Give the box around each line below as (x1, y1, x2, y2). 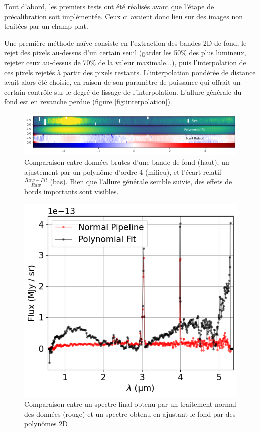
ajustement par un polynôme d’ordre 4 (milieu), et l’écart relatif (24, 166, 222, 177)
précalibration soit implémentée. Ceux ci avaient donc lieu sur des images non (4, 11, 243, 21)
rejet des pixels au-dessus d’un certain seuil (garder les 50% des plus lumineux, (4, 47, 246, 58)
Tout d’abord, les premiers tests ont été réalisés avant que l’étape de (4, 1, 214, 11)
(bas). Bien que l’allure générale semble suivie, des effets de (50, 176, 232, 187)
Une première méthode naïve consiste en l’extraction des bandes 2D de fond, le (4, 37, 247, 48)
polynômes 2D (24, 418, 68, 429)
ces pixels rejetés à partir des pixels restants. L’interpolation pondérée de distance (4, 67, 256, 77)
